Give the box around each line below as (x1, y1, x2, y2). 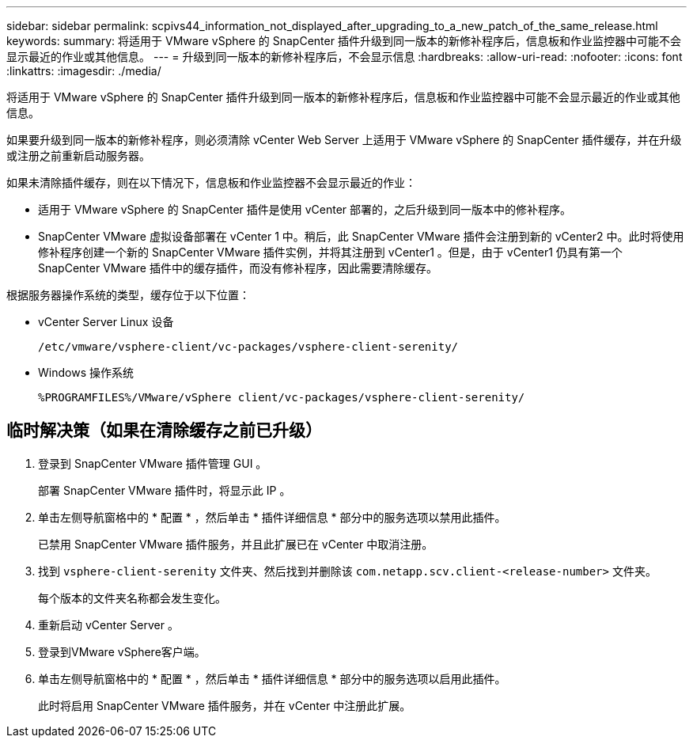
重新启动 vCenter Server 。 (38, 617, 179, 632)
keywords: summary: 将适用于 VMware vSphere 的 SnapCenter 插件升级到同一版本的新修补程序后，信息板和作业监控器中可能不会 (6, 34, 681, 47)
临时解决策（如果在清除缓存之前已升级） (6, 420, 322, 441)
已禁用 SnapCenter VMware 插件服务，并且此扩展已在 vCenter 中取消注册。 (38, 537, 434, 551)
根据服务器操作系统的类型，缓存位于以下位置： (6, 288, 250, 302)
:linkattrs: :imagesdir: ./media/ (6, 64, 161, 78)
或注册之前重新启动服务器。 (6, 149, 150, 162)
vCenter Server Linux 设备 (38, 315, 174, 328)
